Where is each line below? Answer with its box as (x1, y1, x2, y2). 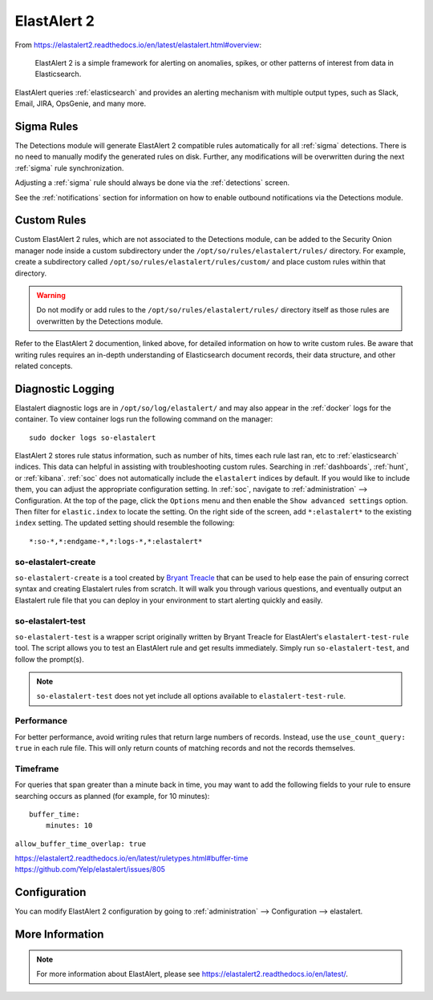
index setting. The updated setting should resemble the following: (14, 518, 235, 528)
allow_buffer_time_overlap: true (14, 839, 147, 849)
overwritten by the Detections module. (36, 317, 164, 326)
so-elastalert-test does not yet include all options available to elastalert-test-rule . (36, 692, 346, 701)
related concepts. (14, 361, 73, 370)
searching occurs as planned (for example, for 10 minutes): (14, 791, 210, 800)
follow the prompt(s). (14, 654, 84, 664)
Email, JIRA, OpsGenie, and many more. (14, 99, 147, 108)
